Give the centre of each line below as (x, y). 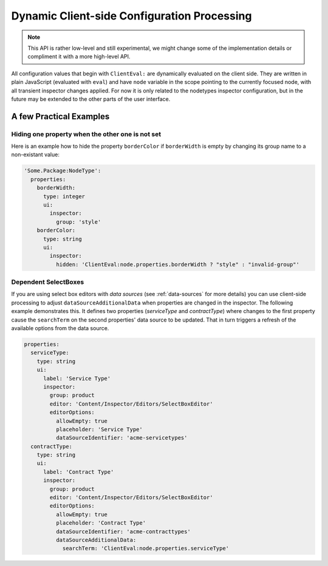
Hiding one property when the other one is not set (86, 134)
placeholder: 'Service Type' (99, 429)
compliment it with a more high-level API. (79, 57)
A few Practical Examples (60, 116)
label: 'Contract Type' (79, 472)
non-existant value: (36, 154)
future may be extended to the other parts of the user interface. (91, 99)
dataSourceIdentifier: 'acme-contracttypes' (123, 531)
